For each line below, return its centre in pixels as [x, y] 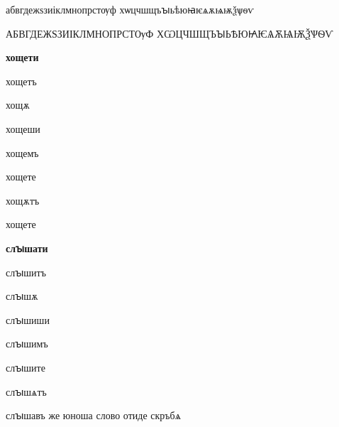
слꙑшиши [28, 319]
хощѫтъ [23, 200]
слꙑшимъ [27, 344]
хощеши [23, 128]
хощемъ [22, 152]
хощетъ [21, 81]
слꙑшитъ [26, 272]
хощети [22, 57]
